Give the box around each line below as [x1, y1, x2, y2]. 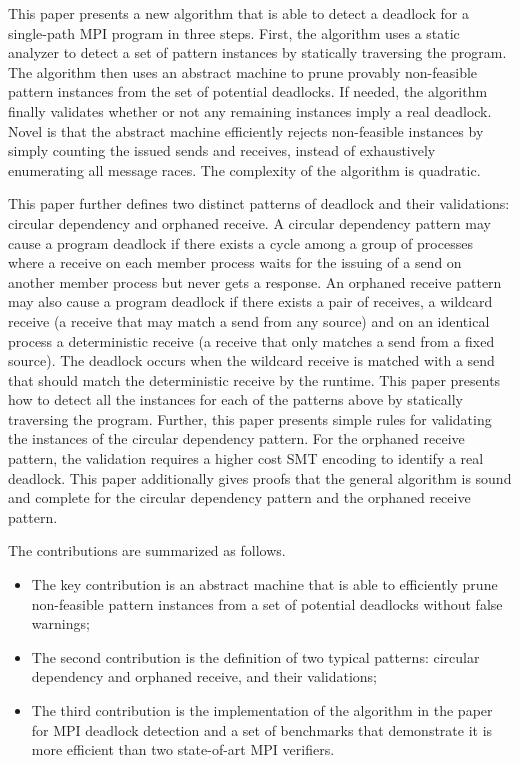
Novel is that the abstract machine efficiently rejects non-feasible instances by [8, 120, 484, 141]
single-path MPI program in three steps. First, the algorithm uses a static [8, 22, 460, 43]
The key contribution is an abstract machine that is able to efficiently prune [31, 574, 498, 595]
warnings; [31, 613, 90, 634]
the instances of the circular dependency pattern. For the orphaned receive [8, 428, 465, 449]
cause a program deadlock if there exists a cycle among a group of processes [8, 232, 473, 253]
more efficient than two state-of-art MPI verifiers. [31, 739, 335, 760]
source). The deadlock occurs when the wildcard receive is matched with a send [8, 350, 495, 371]
